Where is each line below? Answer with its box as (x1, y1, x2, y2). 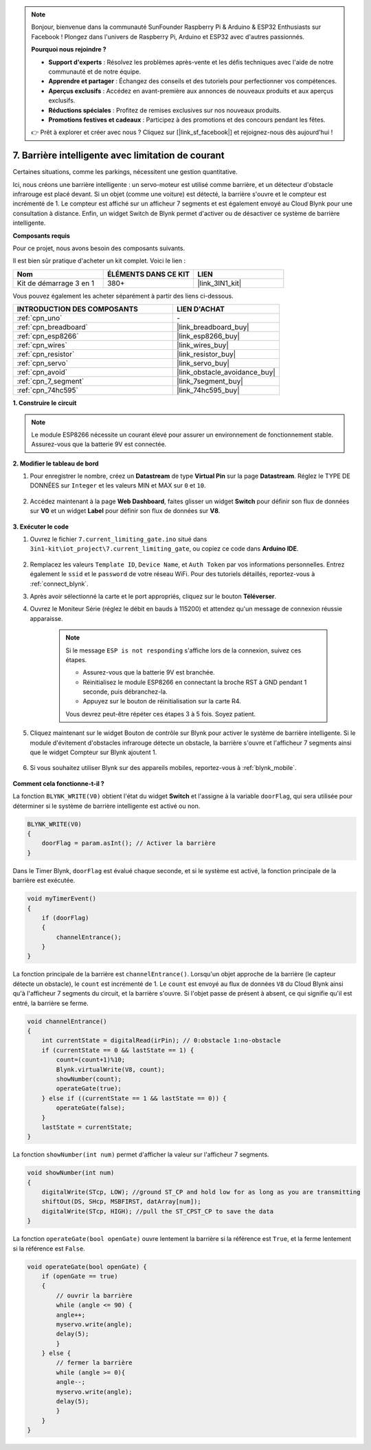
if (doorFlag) (41, 914, 89, 921)
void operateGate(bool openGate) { (27, 1262, 147, 1271)
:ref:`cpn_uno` (16, 314, 63, 323)
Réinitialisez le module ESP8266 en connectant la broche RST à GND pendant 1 (82, 678, 307, 686)
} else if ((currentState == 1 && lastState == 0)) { (41, 1094, 227, 1102)
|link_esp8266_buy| (176, 331, 240, 341)
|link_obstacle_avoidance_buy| (176, 368, 276, 377)
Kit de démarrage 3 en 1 (16, 278, 95, 288)
